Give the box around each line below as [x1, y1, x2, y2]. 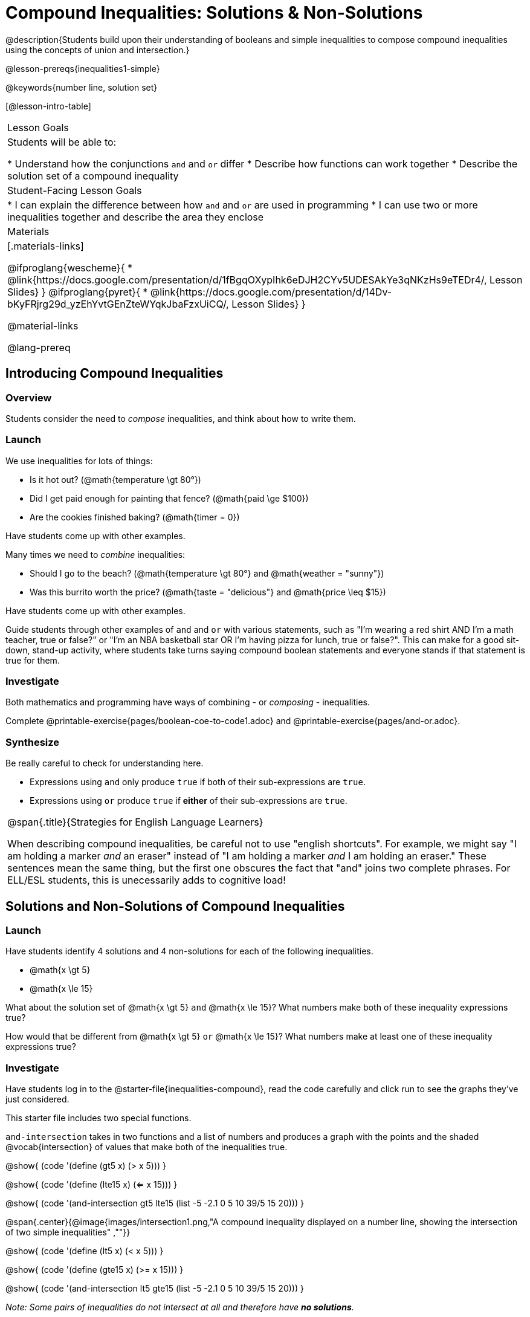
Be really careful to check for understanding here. [5, 758, 204, 769]
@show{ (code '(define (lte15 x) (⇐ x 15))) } [5, 1179, 178, 1190]
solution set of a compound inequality [7, 169, 179, 182]
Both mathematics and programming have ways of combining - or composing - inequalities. [5, 697, 370, 708]
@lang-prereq [7, 341, 71, 354]
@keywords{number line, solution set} [5, 82, 158, 92]
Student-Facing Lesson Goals [7, 184, 142, 196]
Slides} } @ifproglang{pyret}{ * [7, 285, 148, 298]
